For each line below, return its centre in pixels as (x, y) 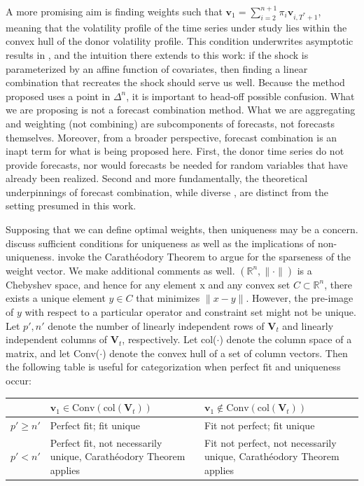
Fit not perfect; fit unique (260, 425)
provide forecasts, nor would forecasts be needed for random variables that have (177, 164)
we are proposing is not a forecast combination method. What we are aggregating (181, 110)
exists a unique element (56, 298)
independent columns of (57, 339)
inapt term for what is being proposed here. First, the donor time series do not (175, 151)
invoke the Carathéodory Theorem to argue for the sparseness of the (204, 257)
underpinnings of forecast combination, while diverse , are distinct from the (167, 192)
